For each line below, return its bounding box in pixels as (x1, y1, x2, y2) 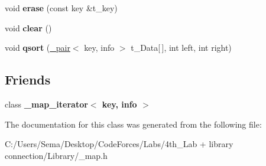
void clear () (5, 21, 52, 34)
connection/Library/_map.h (5, 149, 108, 161)
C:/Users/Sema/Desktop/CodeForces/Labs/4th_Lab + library (5, 138, 233, 150)
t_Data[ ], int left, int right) (131, 41, 232, 54)
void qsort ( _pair (5, 41, 70, 54)
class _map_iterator (5, 97, 88, 110)
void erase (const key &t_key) (5, 2, 118, 14)
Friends (5, 70, 51, 89)
